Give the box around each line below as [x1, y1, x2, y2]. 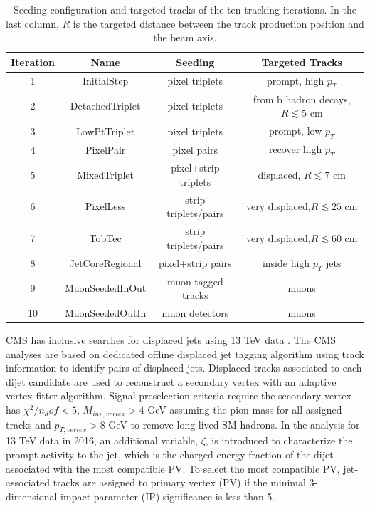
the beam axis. [153, 30, 217, 45]
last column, [6, 16, 59, 31]
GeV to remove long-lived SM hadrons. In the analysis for [108, 416, 360, 431]
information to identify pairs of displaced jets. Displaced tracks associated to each [6, 360, 362, 375]
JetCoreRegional [69, 256, 142, 271]
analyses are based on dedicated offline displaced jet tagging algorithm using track [6, 346, 364, 361]
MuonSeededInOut [64, 280, 147, 295]
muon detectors [162, 305, 229, 320]
